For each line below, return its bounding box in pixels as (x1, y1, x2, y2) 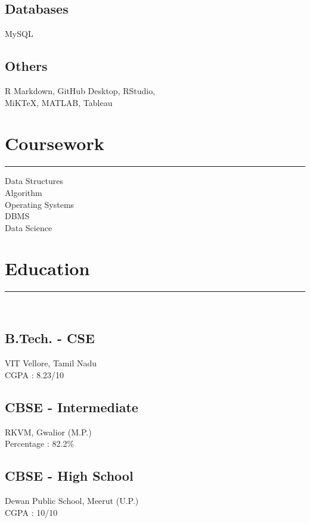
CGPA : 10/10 (5, 506, 58, 518)
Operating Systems (5, 198, 75, 210)
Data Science (5, 221, 52, 234)
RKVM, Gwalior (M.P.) (5, 425, 92, 438)
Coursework (5, 131, 104, 155)
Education (5, 256, 90, 281)
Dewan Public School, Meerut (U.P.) (5, 494, 139, 506)
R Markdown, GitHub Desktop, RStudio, (5, 85, 156, 96)
